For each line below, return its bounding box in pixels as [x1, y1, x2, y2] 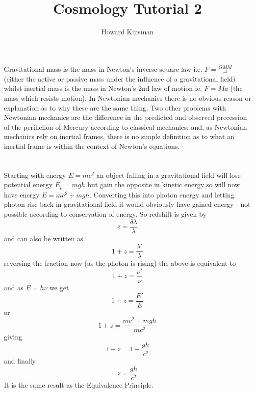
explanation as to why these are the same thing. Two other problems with [4, 102, 226, 112]
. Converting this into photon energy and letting [89, 189, 234, 199]
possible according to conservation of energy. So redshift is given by [4, 209, 206, 219]
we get [50, 282, 69, 292]
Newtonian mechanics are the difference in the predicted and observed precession [4, 112, 247, 122]
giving [4, 332, 22, 342]
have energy [4, 189, 40, 199]
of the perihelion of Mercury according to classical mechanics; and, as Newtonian [4, 121, 247, 132]
